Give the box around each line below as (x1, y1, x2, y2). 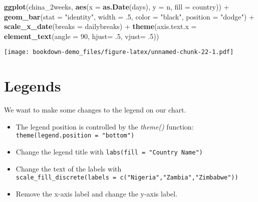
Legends (4, 75, 61, 96)
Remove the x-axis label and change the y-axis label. (16, 188, 178, 198)
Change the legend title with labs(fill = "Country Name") (16, 146, 203, 156)
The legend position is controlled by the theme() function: (16, 121, 194, 131)
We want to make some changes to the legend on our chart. (4, 104, 186, 115)
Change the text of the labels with (16, 163, 122, 173)
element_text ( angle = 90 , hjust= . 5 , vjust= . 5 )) (4, 30, 159, 41)
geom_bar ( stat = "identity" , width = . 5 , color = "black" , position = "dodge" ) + (4, 11, 254, 21)
